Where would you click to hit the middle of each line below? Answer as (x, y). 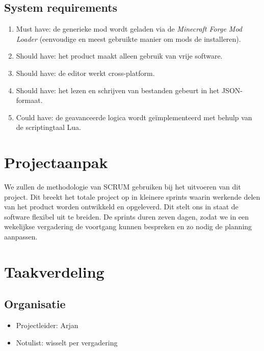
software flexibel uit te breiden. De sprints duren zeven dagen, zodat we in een (127, 216)
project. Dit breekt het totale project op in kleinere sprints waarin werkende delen (132, 196)
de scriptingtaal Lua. (48, 127)
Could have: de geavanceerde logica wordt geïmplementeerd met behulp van (134, 117)
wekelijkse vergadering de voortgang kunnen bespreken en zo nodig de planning (128, 226)
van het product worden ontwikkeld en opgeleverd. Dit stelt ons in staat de (121, 207)
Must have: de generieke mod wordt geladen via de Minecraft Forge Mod (129, 29)
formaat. (29, 100)
